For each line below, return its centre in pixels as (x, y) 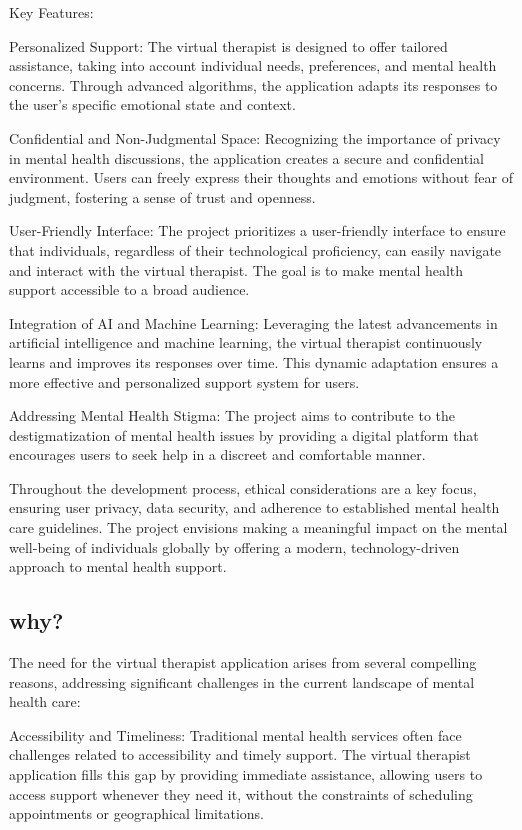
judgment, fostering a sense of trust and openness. (162, 196)
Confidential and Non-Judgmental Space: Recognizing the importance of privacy (255, 137)
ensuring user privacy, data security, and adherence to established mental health (254, 507)
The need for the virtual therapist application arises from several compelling (243, 662)
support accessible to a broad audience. (129, 289)
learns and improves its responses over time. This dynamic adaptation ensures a (254, 361)
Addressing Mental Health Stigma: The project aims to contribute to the (232, 415)
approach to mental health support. (118, 566)
